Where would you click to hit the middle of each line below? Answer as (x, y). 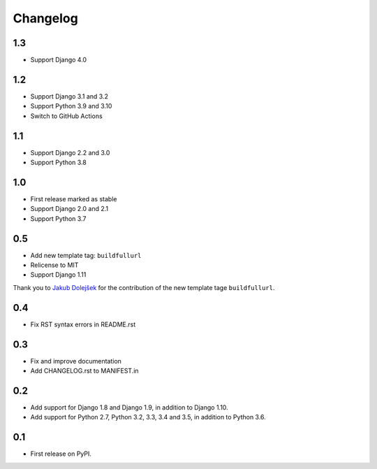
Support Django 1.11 (58, 275)
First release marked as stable (74, 199)
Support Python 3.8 (58, 163)
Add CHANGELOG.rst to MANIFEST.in (84, 371)
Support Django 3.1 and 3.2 (69, 96)
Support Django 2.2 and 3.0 (70, 152)
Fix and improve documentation (76, 361)
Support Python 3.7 (58, 218)
